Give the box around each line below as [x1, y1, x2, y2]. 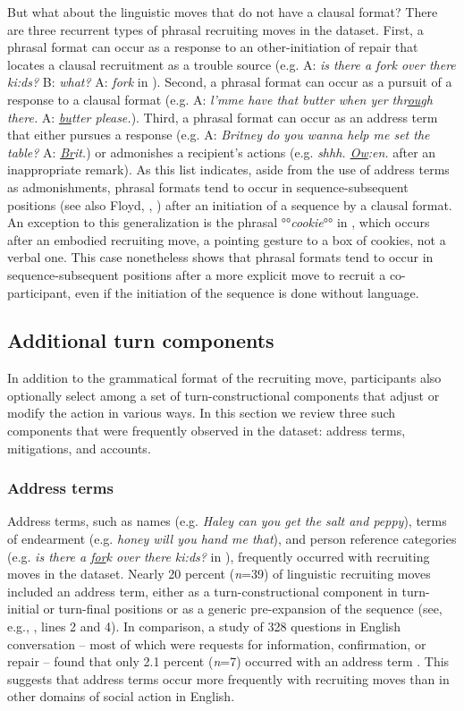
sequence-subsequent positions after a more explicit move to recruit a [7, 265, 386, 284]
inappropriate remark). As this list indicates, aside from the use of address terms [7, 160, 450, 179]
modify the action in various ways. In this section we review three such [7, 403, 396, 422]
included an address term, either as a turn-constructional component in [7, 581, 398, 600]
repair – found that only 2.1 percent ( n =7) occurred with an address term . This [7, 652, 450, 671]
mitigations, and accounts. [7, 438, 151, 457]
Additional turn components [7, 326, 274, 354]
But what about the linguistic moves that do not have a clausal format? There [7, 3, 438, 21]
